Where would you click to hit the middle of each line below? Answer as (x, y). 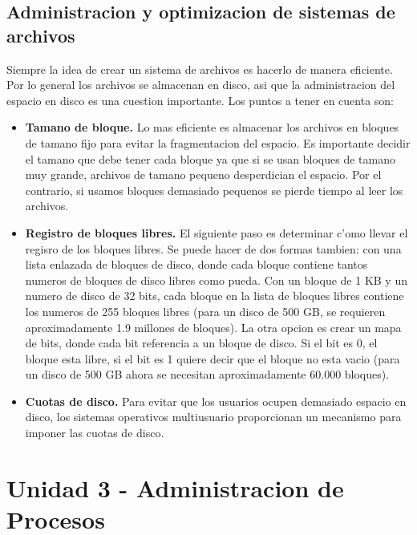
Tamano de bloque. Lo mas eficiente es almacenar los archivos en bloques (212, 127)
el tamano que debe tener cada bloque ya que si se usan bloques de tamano (210, 158)
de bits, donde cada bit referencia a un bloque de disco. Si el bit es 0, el (201, 343)
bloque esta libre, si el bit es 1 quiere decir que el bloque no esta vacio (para (213, 358)
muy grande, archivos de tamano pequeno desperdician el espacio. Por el (203, 174)
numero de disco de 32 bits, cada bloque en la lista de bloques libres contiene (215, 296)
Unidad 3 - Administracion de (175, 487)
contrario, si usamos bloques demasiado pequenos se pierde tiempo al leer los (214, 190)
